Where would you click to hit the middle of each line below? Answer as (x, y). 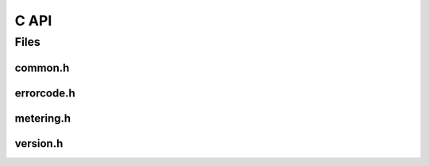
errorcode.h (45, 93)
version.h (39, 143)
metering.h (43, 118)
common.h (42, 68)
